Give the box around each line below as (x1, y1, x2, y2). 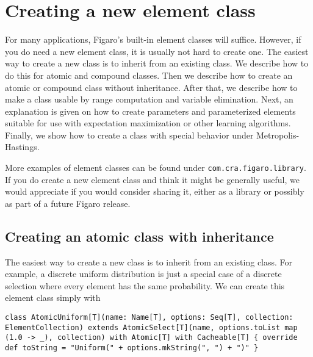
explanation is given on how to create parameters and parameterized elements (5, 104, 296, 117)
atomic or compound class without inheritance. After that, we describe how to (5, 81, 298, 93)
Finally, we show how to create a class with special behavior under (5, 128, 254, 141)
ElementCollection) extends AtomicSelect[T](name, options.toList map (5, 323, 298, 332)
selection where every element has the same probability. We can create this (5, 279, 285, 292)
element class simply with (5, 291, 101, 304)
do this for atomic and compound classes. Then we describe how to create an (5, 68, 293, 81)
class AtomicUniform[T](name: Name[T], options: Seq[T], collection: (5, 313, 293, 322)
